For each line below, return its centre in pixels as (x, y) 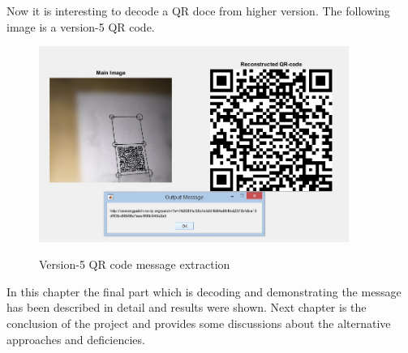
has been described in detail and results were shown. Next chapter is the (187, 307)
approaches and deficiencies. (76, 339)
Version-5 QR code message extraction (135, 264)
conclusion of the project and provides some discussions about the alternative (199, 323)
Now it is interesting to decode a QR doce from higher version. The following (198, 11)
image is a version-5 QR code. (81, 26)
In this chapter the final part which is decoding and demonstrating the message (204, 291)
